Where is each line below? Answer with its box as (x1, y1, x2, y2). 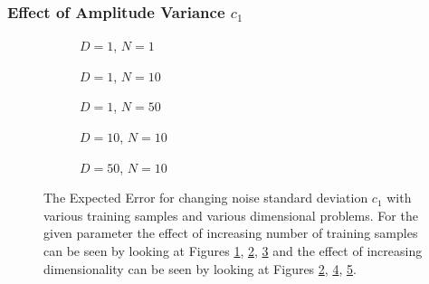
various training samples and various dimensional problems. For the (43, 205, 418, 224)
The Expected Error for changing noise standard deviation (43, 188, 368, 207)
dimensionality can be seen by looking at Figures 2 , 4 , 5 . (43, 259, 357, 278)
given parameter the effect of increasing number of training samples (43, 223, 418, 242)
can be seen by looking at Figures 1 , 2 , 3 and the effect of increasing (43, 241, 423, 260)
